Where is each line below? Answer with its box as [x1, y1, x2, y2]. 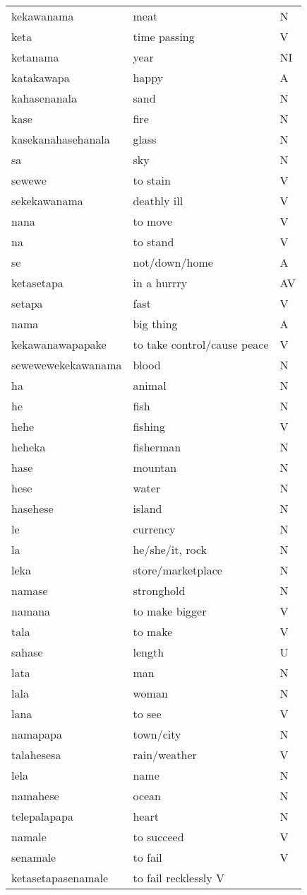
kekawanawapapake [11, 336, 107, 352]
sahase [11, 644, 43, 660]
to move [133, 213, 173, 229]
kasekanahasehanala [11, 131, 110, 147]
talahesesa [11, 746, 61, 763]
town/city [133, 726, 181, 742]
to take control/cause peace [133, 336, 269, 352]
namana [11, 603, 51, 619]
